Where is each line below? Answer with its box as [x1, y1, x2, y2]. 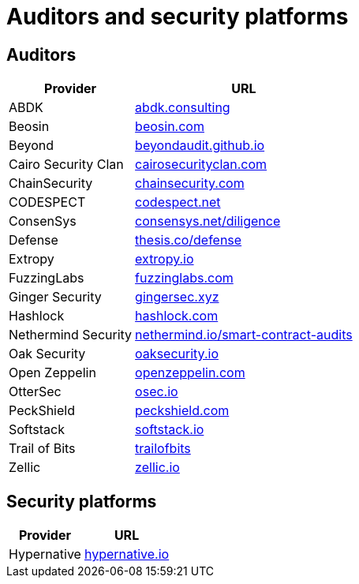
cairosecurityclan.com [135, 156, 267, 173]
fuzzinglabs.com [135, 270, 234, 286]
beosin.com [135, 118, 204, 135]
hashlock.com [135, 308, 219, 324]
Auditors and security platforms [6, 3, 349, 30]
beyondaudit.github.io [135, 137, 265, 154]
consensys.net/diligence [135, 213, 281, 230]
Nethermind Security [9, 327, 133, 343]
